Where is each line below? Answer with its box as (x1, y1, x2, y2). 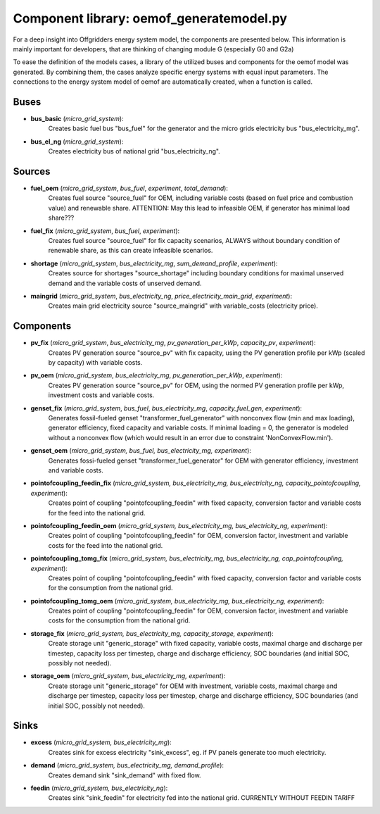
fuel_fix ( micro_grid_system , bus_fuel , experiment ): (30, 226, 180, 235)
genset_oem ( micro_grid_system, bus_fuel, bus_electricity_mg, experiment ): (30, 446, 251, 455)
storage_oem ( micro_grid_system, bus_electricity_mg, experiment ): (30, 672, 226, 680)
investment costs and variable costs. (48, 391, 155, 399)
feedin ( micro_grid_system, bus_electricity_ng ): (30, 784, 168, 792)
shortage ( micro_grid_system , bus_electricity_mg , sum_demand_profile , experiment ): (30, 259, 278, 268)
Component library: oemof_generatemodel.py (13, 11, 288, 26)
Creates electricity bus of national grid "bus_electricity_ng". (48, 147, 221, 156)
